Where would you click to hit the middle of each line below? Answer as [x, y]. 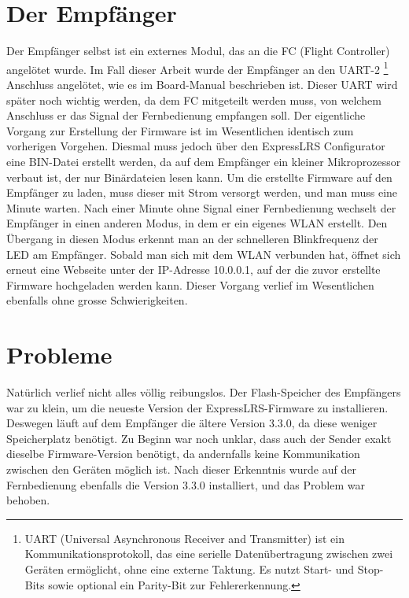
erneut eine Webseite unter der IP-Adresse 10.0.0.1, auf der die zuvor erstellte [193, 269]
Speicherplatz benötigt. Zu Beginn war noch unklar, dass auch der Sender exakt [199, 438]
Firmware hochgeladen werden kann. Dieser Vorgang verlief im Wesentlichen [190, 284]
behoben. [28, 500]
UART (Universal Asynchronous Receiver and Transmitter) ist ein [184, 538]
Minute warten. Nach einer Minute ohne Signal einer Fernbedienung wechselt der [201, 207]
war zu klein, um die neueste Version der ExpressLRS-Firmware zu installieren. [197, 407]
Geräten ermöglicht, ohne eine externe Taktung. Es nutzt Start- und [190, 568]
